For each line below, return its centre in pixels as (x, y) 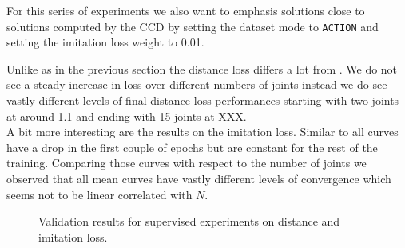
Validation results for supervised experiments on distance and (189, 221)
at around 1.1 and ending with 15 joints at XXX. (127, 116)
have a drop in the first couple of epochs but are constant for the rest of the (192, 147)
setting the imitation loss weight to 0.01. (105, 42)
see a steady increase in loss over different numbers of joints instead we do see (197, 84)
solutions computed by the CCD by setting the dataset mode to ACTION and (193, 26)
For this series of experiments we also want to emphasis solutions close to (186, 10)
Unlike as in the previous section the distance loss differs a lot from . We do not (202, 68)
